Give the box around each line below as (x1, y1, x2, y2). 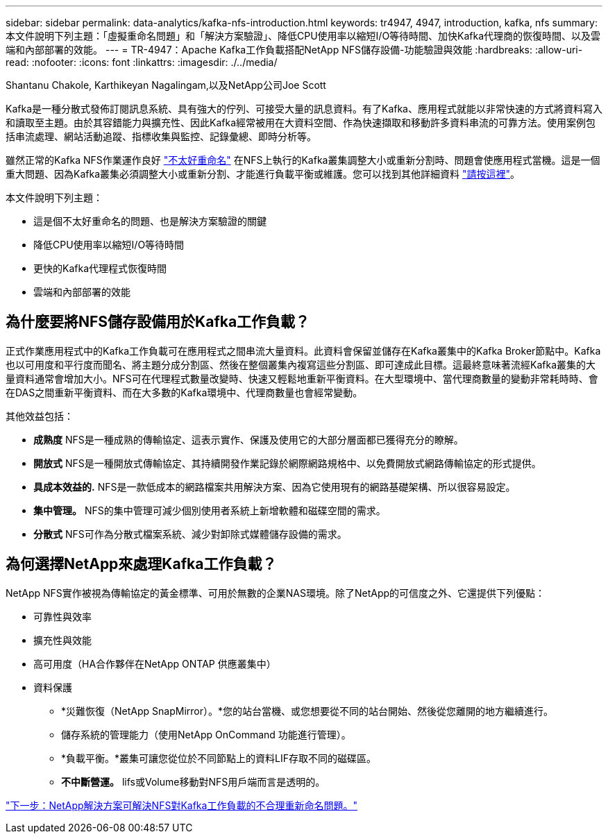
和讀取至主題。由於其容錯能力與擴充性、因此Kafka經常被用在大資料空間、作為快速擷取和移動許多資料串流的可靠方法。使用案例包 (6, 117, 596, 128)
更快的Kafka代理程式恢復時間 (33, 262, 167, 274)
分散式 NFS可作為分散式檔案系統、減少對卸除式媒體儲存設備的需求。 (33, 527, 347, 540)
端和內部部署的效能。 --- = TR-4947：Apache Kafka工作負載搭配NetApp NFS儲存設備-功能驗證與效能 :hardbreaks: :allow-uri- (6, 44, 583, 56)
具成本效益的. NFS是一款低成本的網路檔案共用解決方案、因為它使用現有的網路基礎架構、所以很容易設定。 (33, 480, 516, 493)
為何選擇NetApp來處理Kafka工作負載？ (6, 555, 277, 573)
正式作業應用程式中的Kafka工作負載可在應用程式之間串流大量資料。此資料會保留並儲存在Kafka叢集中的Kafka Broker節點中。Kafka (6, 344, 601, 357)
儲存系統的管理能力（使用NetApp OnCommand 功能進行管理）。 (61, 728, 351, 740)
